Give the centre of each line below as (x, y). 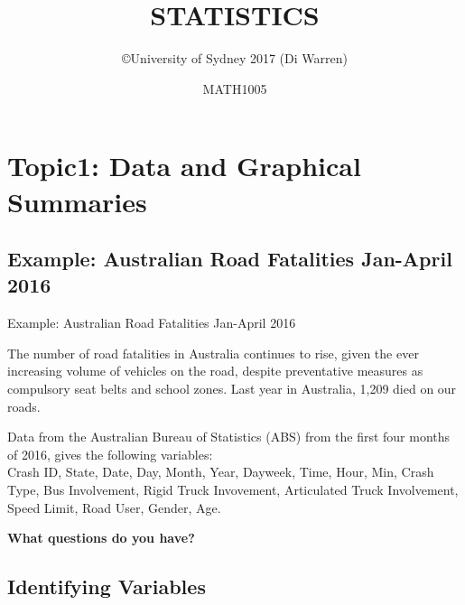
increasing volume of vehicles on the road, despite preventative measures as (215, 371)
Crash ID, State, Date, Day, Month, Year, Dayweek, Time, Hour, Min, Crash (221, 472)
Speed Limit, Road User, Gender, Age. (114, 507)
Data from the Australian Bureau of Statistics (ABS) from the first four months (229, 437)
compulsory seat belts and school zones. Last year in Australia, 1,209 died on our (232, 389)
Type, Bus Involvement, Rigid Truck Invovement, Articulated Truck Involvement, (233, 490)
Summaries (77, 201)
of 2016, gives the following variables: (110, 454)
